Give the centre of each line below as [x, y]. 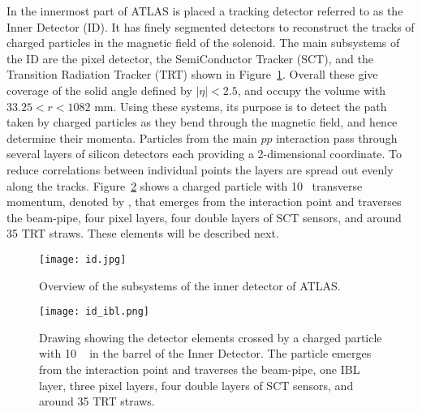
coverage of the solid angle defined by [99, 90]
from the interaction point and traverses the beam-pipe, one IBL [200, 369]
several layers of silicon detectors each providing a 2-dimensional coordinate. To [205, 154]
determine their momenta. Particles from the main [132, 137]
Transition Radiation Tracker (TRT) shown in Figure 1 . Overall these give [192, 74]
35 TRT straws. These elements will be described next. [143, 233]
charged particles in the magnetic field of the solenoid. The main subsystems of [203, 43]
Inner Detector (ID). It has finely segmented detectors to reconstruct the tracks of [211, 26]
